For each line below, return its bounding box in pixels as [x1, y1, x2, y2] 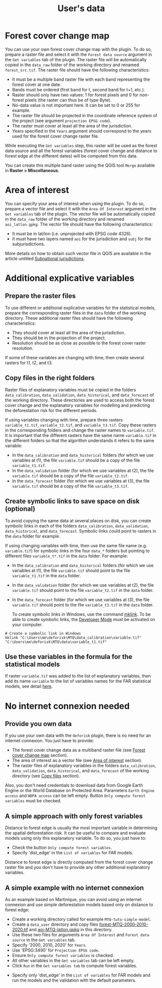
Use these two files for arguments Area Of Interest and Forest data [12, 932, 149, 937]
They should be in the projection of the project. [12, 335, 106, 341]
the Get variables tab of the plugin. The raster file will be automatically [5, 56, 147, 62]
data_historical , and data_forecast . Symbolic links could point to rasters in [5, 528, 156, 534]
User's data [57, 3, 105, 14]
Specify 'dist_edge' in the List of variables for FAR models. [12, 850, 133, 856]
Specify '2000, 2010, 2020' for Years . [12, 942, 87, 948]
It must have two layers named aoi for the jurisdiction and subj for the [12, 236, 151, 242]
